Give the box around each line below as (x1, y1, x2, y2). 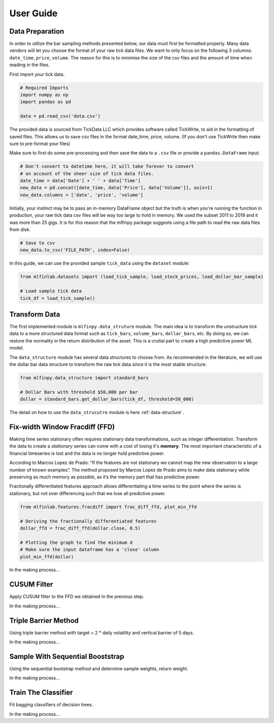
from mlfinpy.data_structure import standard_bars (20, 374, 149, 381)
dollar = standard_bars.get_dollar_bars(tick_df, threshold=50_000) (20, 396, 194, 402)
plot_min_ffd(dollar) (20, 554, 74, 560)
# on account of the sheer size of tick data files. (20, 170, 154, 177)
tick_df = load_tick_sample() (20, 295, 95, 301)
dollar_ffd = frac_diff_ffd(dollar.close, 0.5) (20, 525, 141, 531)
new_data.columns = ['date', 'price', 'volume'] (20, 192, 144, 198)
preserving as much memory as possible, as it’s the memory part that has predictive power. (9, 474, 200, 480)
